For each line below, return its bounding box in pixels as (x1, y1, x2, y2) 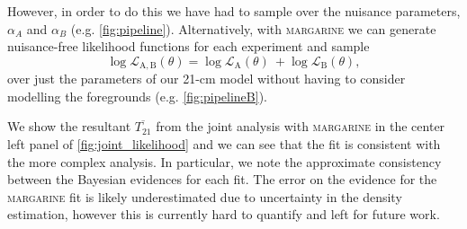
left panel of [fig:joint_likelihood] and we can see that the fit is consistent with (7, 135, 441, 154)
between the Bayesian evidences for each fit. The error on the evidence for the (7, 170, 437, 189)
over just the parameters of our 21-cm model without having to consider (7, 69, 406, 88)
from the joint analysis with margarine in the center (156, 117, 445, 136)
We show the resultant (7, 117, 131, 136)
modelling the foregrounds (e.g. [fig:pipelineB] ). (7, 86, 267, 105)
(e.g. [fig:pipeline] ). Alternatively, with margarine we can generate (70, 19, 436, 38)
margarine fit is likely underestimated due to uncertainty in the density (7, 187, 402, 206)
